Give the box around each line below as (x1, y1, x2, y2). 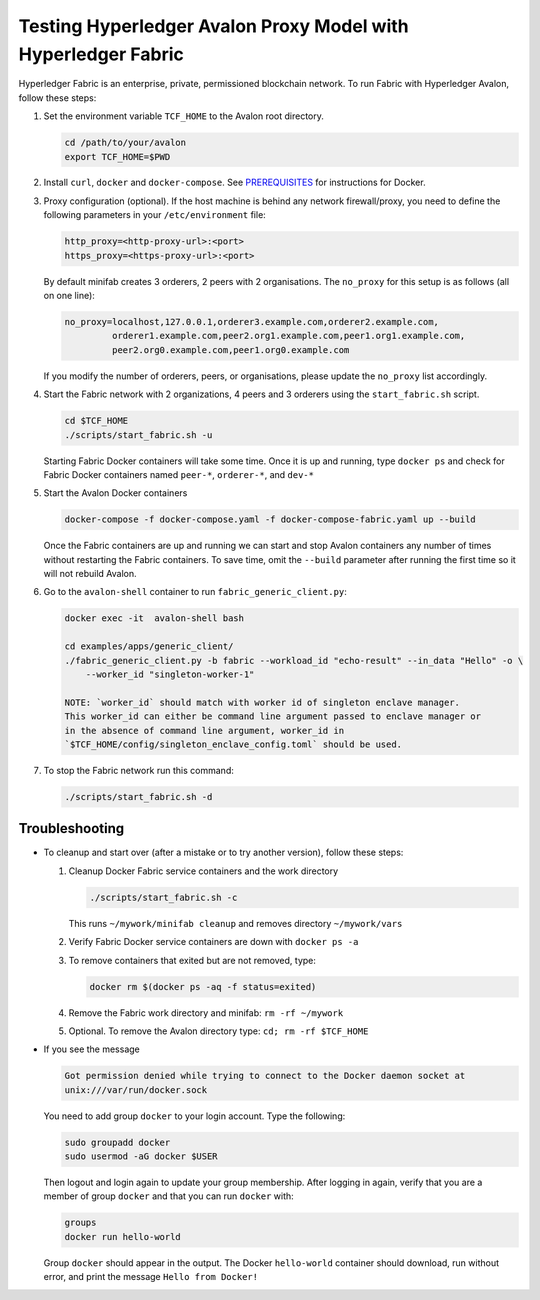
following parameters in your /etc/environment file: (43, 209, 267, 221)
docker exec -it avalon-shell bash (64, 613, 245, 624)
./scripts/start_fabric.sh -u (64, 429, 213, 440)
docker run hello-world (64, 1231, 182, 1242)
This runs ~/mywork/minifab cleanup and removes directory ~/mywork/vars (68, 917, 403, 929)
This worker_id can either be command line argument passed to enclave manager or (64, 711, 482, 722)
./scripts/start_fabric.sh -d (64, 791, 213, 802)
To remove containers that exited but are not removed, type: (68, 954, 317, 966)
